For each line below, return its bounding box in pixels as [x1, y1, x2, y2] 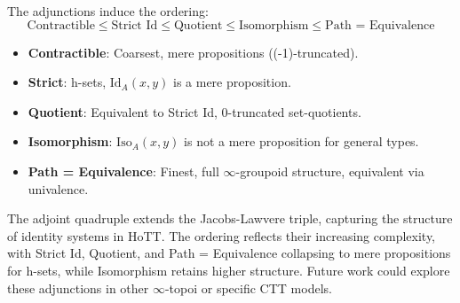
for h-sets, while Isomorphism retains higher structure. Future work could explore [7, 260, 450, 279]
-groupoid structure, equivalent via [235, 161, 424, 180]
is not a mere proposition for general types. [184, 132, 419, 151]
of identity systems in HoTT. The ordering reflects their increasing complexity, [7, 226, 436, 245]
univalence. [28, 179, 89, 198]
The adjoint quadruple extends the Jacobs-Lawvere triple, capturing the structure [7, 209, 453, 228]
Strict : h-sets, [28, 73, 107, 91]
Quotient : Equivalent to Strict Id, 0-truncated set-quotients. [28, 102, 361, 120]
